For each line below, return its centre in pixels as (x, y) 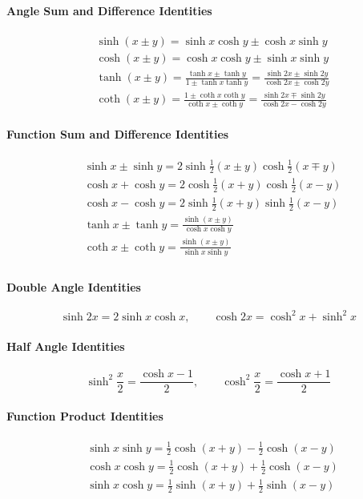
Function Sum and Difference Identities (118, 133)
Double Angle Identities (74, 286)
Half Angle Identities (66, 346)
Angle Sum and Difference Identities (109, 10)
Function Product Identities (85, 415)
